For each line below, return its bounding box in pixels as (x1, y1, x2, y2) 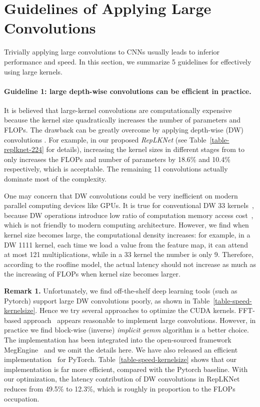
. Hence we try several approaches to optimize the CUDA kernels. (35, 305, 236, 315)
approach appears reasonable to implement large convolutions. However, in (23, 314, 256, 325)
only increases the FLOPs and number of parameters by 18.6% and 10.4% (4, 153, 230, 164)
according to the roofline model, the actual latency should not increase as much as (4, 258, 256, 269)
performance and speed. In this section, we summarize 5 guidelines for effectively (4, 56, 251, 66)
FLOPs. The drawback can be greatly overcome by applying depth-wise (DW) (4, 124, 243, 135)
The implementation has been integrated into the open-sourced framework (4, 334, 231, 344)
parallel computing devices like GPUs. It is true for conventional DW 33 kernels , (4, 200, 254, 210)
